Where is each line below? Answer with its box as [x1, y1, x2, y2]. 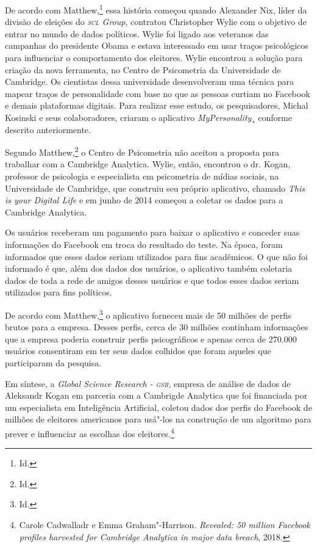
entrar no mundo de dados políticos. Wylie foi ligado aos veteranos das [5, 27, 269, 40]
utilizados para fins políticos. [5, 286, 112, 299]
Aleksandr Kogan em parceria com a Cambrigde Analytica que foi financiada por [5, 389, 308, 402]
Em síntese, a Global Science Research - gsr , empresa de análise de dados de [5, 377, 291, 389]
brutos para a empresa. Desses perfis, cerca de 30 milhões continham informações [5, 321, 308, 333]
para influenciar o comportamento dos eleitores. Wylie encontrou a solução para [5, 51, 303, 64]
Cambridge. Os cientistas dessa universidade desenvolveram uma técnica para [5, 75, 294, 88]
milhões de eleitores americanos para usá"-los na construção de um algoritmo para [5, 413, 312, 426]
